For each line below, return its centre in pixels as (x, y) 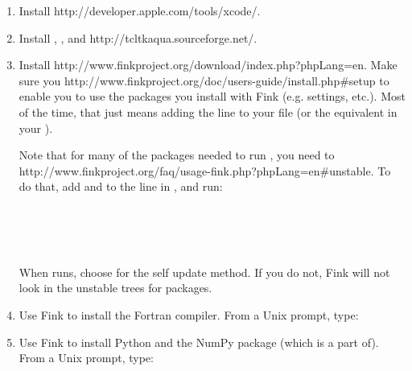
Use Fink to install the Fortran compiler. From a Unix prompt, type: (189, 314)
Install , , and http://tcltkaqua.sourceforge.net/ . (138, 37)
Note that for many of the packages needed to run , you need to (177, 155)
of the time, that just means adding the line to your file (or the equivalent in (208, 111)
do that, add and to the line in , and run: (121, 186)
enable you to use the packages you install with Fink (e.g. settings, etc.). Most (212, 96)
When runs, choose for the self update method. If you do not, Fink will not (204, 272)
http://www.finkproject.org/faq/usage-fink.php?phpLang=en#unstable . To (205, 170)
